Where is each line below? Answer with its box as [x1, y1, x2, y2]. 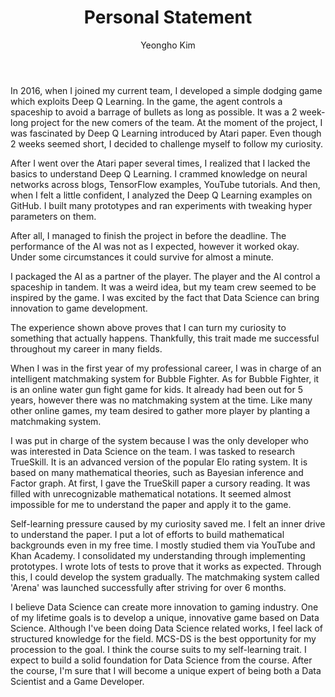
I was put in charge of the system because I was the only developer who [10, 434, 309, 446]
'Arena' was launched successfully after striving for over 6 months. [10, 581, 287, 593]
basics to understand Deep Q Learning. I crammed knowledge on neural [10, 167, 308, 180]
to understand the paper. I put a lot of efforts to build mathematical [10, 528, 285, 540]
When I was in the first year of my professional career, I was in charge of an [10, 362, 322, 374]
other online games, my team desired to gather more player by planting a [10, 404, 311, 416]
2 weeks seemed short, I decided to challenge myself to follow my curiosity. [10, 137, 324, 150]
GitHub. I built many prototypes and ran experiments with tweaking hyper [10, 199, 313, 211]
